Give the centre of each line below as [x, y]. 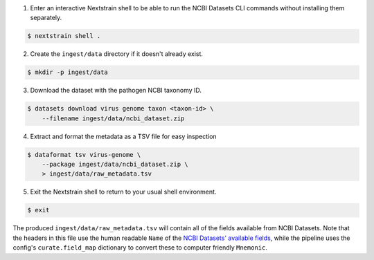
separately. [46, 18]
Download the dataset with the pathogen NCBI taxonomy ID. [116, 91]
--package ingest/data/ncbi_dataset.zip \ [115, 165]
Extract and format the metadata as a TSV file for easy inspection [124, 136]
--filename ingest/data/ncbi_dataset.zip [113, 118]
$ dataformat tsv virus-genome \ [84, 155]
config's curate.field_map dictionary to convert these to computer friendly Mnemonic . [140, 248]
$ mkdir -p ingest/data [68, 72]
